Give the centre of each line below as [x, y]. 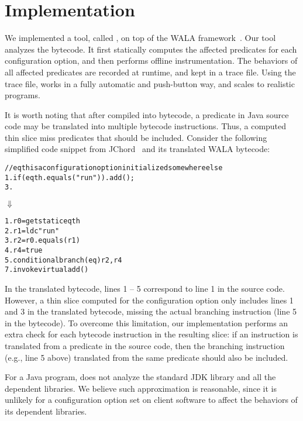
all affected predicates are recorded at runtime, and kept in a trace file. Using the [150, 72]
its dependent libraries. [46, 411]
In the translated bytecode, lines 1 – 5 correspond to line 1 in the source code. [145, 288]
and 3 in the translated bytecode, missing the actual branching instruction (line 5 [151, 311]
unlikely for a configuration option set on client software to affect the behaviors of [151, 400]
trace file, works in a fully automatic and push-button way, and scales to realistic [150, 83]
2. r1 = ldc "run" [32, 231]
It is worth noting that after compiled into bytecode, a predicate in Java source [147, 114]
